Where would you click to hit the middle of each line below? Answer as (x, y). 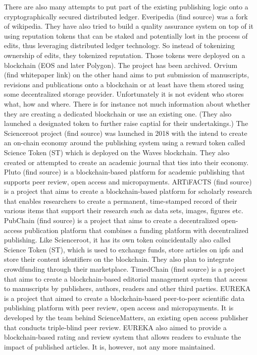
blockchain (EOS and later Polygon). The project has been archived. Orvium (121, 65)
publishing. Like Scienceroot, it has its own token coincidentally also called (117, 240)
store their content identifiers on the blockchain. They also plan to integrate (119, 259)
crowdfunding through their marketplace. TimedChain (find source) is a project (125, 269)
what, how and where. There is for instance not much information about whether (127, 103)
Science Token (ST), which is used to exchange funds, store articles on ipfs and (124, 249)
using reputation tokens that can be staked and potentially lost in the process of (126, 35)
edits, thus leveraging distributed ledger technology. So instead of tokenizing (119, 45)
